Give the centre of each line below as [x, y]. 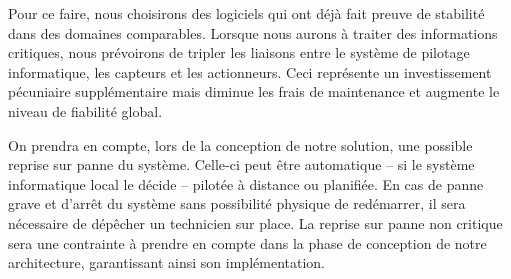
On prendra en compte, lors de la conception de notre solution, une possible [240, 144]
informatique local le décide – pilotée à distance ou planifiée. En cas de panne [246, 183]
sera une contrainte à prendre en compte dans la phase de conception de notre [247, 242]
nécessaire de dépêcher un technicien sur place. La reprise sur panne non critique [255, 222]
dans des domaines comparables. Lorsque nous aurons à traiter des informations [253, 32]
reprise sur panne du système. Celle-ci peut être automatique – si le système [241, 164]
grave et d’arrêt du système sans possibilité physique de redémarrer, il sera [237, 203]
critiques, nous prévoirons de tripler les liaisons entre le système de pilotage [239, 52]
